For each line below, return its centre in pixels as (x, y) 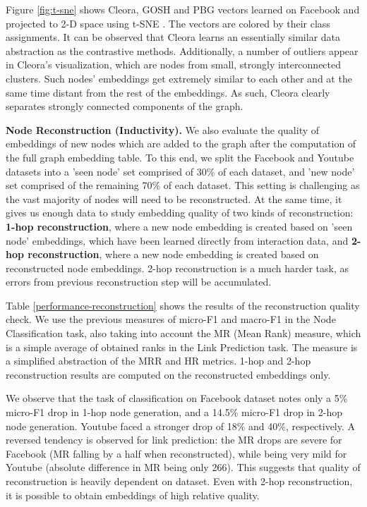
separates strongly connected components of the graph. (125, 106)
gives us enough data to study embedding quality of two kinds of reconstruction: (180, 213)
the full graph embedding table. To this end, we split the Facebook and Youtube (180, 157)
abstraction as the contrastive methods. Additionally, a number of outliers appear (182, 50)
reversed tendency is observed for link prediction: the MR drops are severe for (174, 440)
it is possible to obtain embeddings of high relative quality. (133, 495)
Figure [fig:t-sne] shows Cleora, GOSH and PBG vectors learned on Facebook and (183, 9)
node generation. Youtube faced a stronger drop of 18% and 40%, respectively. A (181, 426)
